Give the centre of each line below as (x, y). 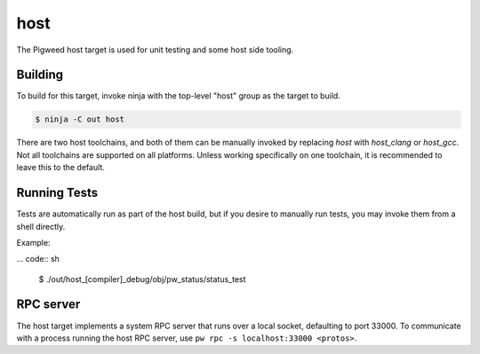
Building (40, 75)
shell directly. (41, 226)
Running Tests (57, 193)
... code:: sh (38, 259)
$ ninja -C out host (80, 119)
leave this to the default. (61, 168)
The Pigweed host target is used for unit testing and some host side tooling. (155, 50)
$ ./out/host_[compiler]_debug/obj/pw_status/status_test (142, 279)
